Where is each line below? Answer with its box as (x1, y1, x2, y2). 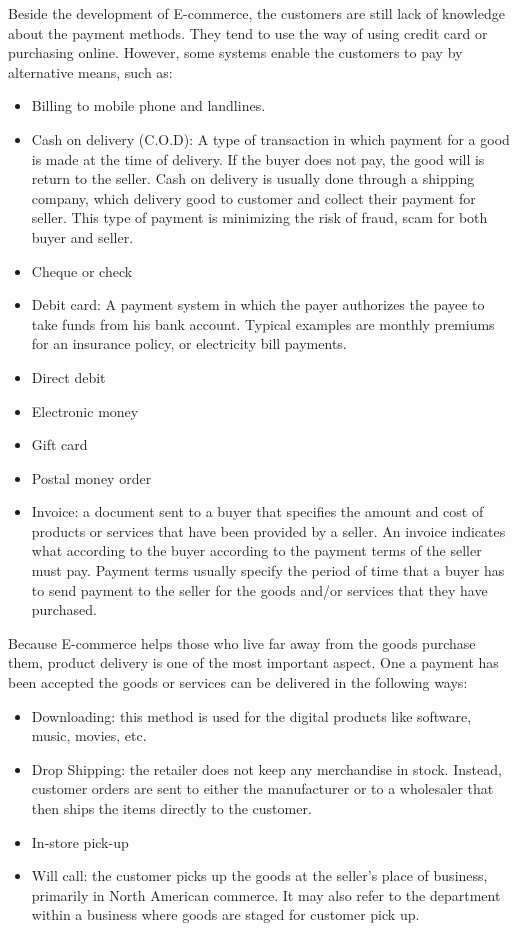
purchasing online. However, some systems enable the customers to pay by (8, 42, 463, 63)
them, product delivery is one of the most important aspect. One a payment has (8, 652, 499, 673)
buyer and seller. (31, 226, 134, 247)
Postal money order (31, 467, 152, 488)
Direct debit (31, 366, 106, 387)
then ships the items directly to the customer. (31, 798, 312, 818)
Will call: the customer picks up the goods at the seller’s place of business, (31, 865, 488, 886)
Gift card (31, 434, 88, 455)
